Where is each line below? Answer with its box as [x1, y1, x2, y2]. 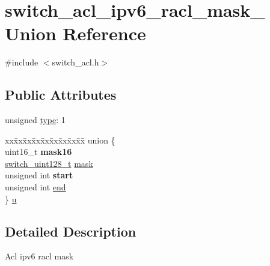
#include [5, 56, 38, 68]
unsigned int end [5, 181, 66, 193]
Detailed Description [5, 222, 137, 240]
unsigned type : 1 [5, 113, 66, 126]
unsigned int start [5, 169, 73, 181]
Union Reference [5, 21, 146, 46]
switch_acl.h [52, 56, 99, 68]
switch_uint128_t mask [5, 157, 93, 169]
